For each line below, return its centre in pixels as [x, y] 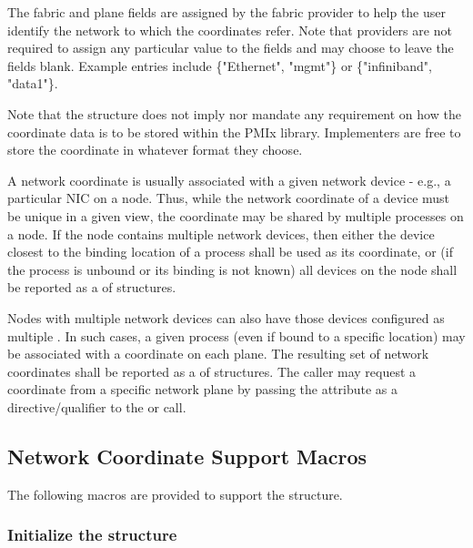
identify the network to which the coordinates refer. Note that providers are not [230, 30]
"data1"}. [33, 83]
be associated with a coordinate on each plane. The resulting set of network [218, 354]
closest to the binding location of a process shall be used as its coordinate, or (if [230, 252]
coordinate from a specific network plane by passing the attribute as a [203, 389]
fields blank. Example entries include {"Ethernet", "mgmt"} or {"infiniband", [220, 65]
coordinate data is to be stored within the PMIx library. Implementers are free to [234, 132]
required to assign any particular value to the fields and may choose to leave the [231, 48]
